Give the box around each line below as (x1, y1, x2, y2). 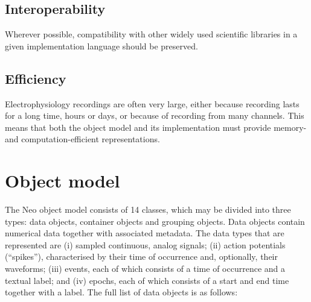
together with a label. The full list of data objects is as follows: (5, 286, 238, 298)
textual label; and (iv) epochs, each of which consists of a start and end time (5, 274, 289, 286)
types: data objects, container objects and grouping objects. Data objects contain (5, 215, 305, 227)
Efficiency (5, 69, 66, 87)
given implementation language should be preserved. (5, 39, 198, 52)
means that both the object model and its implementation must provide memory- (5, 121, 307, 133)
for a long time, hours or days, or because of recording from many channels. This (5, 109, 304, 122)
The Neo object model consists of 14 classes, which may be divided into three (5, 203, 291, 216)
